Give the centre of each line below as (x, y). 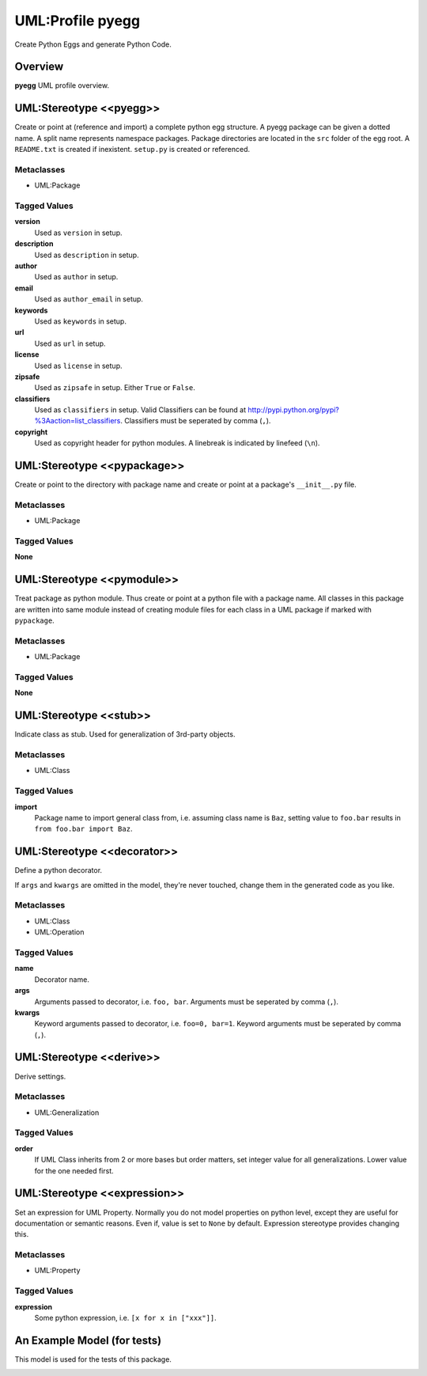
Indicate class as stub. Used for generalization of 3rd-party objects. (125, 734)
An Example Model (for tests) (88, 1340)
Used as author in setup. (76, 277)
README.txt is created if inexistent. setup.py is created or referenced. (132, 150)
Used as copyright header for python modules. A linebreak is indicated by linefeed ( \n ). (177, 443)
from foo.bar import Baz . (83, 829)
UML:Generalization (67, 1113)
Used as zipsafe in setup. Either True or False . (115, 388)
